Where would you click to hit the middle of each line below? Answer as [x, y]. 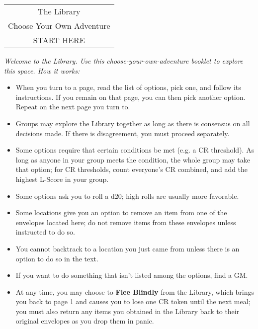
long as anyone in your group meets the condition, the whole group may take [133, 159]
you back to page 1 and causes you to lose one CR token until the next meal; [133, 301]
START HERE [59, 40]
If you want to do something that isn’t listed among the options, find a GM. [132, 275]
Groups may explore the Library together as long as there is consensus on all [133, 123]
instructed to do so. [45, 232]
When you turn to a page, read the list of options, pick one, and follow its [128, 87]
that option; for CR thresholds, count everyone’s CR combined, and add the [132, 169]
